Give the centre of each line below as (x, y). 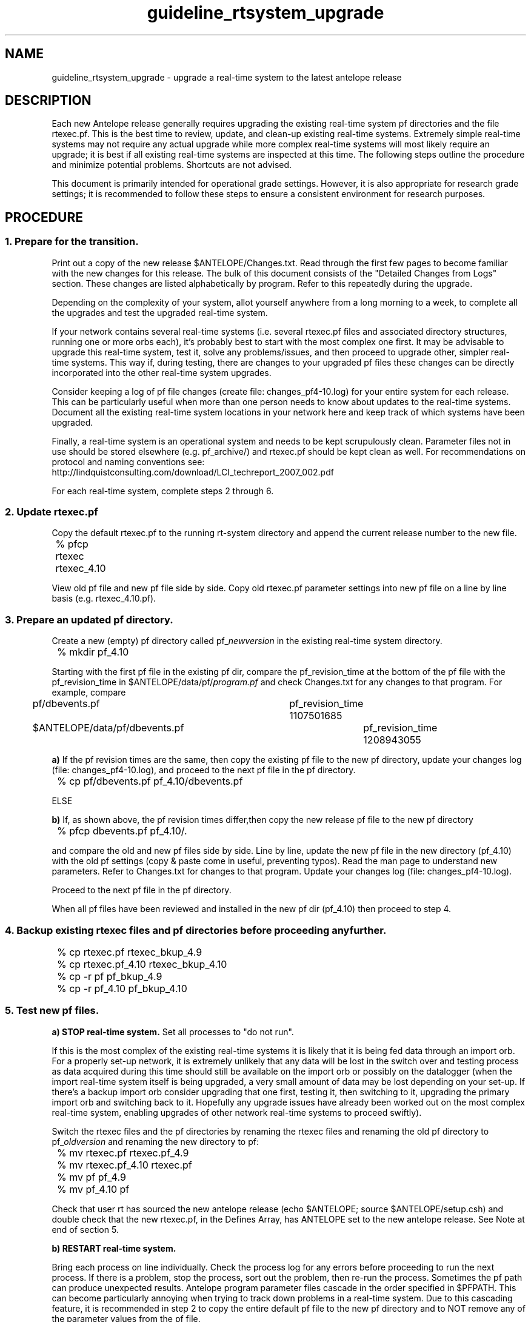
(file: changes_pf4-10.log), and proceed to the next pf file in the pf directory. (204, 770)
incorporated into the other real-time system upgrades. (162, 372)
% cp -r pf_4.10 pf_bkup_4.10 (122, 988)
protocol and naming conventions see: (128, 461)
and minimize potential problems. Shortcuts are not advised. (172, 165)
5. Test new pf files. (52, 1011)
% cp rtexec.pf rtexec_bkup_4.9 (130, 952)
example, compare (89, 693)
